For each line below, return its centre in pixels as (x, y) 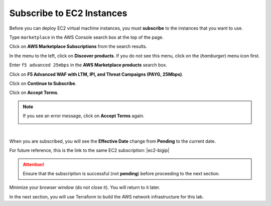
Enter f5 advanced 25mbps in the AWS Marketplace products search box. (88, 65)
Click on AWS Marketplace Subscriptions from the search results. (78, 46)
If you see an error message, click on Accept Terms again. (84, 116)
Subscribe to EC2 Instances (68, 13)
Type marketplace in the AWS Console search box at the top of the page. (87, 37)
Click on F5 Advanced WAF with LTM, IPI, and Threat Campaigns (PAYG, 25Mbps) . (96, 74)
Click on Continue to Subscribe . (43, 83)
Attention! (34, 164)
